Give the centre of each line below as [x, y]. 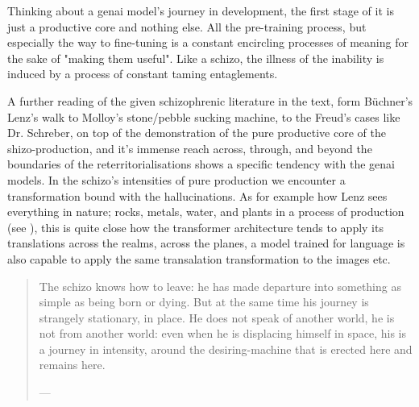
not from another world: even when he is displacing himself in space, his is [222, 333]
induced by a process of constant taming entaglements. [143, 74]
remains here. [72, 365]
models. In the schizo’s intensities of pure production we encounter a [176, 179]
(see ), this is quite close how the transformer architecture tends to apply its [195, 227]
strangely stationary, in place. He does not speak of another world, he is [217, 317]
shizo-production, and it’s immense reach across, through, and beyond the [190, 148]
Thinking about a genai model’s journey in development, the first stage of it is [201, 10]
